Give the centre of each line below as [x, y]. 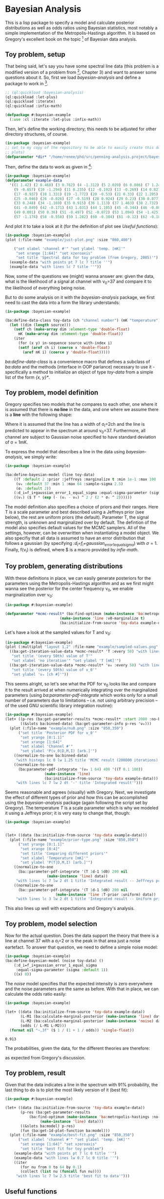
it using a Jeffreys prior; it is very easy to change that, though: [68, 813]
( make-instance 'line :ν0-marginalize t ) [102, 618]
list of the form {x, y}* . [28, 377]
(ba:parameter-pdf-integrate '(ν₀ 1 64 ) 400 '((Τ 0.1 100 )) [80, 769]
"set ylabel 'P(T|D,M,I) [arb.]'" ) [56, 863]
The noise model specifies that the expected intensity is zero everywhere [79, 984]
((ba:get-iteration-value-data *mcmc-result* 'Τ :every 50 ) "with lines [85, 652]
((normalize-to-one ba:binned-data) [51, 756]
